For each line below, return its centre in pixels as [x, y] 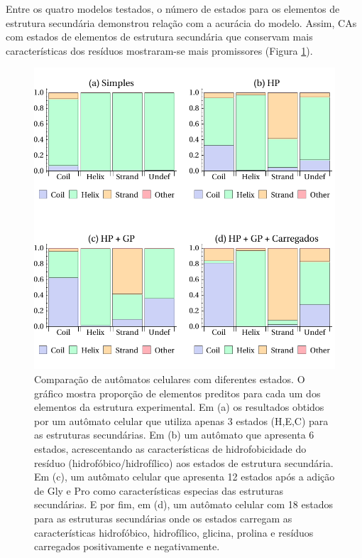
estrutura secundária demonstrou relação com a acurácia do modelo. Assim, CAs [181, 22]
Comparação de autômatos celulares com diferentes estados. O [170, 379]
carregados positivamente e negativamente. [127, 546]
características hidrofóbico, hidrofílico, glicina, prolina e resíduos [174, 532]
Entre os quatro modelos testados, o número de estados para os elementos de [173, 9]
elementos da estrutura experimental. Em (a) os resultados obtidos [179, 407]
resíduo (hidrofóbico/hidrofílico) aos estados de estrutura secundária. [184, 462]
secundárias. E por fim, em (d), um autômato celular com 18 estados [183, 504]
